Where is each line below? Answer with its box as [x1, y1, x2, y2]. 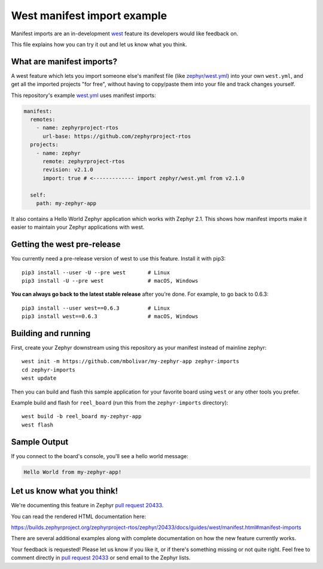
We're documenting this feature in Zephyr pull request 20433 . [11, 502, 164, 509]
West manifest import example [11, 9, 167, 22]
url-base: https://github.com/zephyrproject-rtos [42, 132, 191, 140]
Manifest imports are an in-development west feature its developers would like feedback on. [11, 30, 239, 37]
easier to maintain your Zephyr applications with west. [11, 223, 145, 231]
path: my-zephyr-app [36, 199, 97, 207]
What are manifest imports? [11, 56, 118, 66]
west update [22, 375, 57, 382]
